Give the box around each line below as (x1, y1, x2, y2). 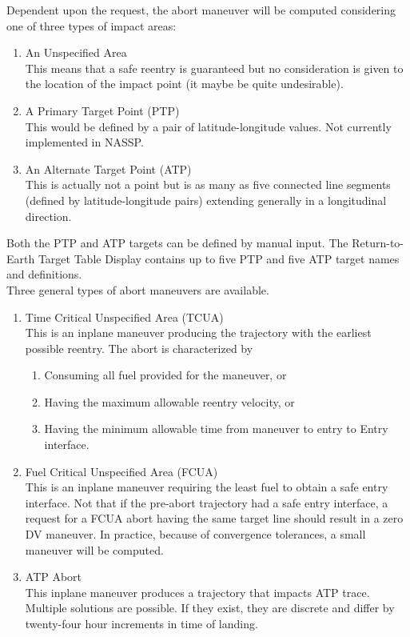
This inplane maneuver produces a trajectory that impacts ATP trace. (25, 583, 370, 600)
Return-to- (352, 234, 404, 251)
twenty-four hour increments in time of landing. (25, 615, 258, 631)
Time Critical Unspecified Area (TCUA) (25, 308, 224, 325)
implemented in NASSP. (25, 134, 144, 150)
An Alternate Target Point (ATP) (25, 160, 192, 177)
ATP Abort (25, 568, 82, 585)
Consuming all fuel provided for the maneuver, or (44, 367, 287, 383)
